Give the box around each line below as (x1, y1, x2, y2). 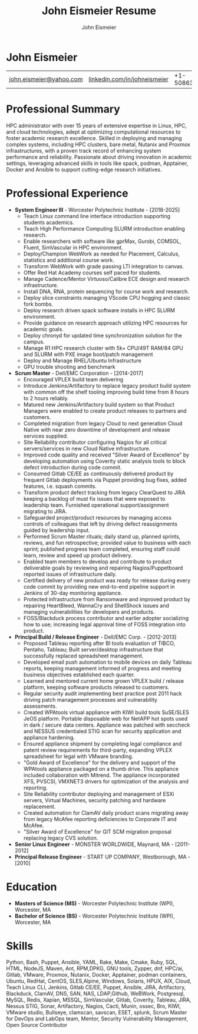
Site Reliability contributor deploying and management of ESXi (23, 790, 174, 798)
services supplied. (23, 432, 68, 439)
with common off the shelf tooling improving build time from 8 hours (23, 388, 189, 396)
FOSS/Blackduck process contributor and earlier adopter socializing (23, 614, 189, 621)
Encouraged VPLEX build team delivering (23, 375, 124, 383)
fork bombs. (23, 300, 54, 307)
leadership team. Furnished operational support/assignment (23, 501, 169, 508)
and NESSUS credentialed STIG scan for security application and (23, 727, 181, 734)
